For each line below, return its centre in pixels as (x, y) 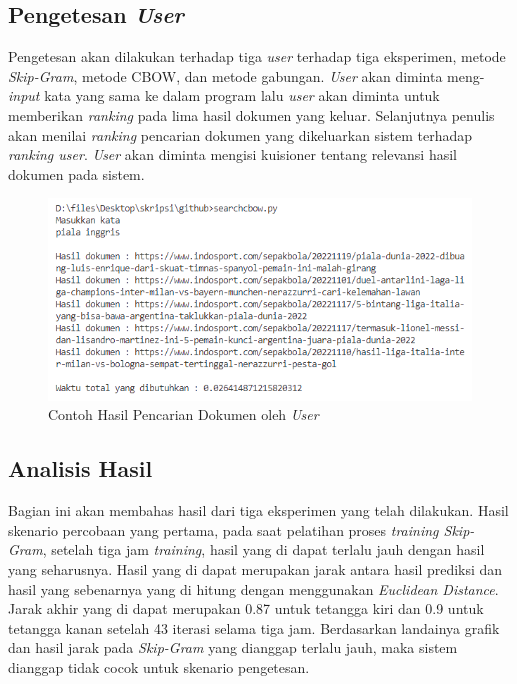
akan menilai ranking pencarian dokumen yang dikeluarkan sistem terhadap (240, 134)
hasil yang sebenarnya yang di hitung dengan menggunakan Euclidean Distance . (253, 588)
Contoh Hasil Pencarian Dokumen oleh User (183, 414)
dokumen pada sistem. (76, 173)
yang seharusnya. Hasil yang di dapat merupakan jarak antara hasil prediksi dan (255, 569)
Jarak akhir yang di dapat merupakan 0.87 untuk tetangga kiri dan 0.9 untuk (246, 608)
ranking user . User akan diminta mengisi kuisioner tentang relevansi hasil (232, 154)
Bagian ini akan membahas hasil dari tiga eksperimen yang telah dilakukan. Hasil (258, 510)
